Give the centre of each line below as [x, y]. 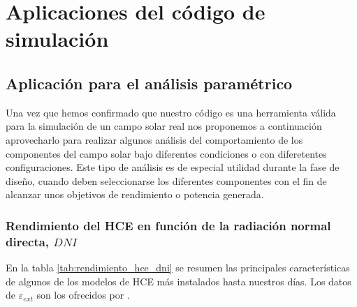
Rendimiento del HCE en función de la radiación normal [168, 225]
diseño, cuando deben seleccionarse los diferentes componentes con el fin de [166, 180]
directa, [28, 241]
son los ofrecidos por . [83, 295]
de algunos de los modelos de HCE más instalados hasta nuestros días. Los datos [178, 281]
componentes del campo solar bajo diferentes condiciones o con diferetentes [166, 153]
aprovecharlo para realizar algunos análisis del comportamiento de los [154, 139]
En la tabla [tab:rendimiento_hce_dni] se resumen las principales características [178, 268]
